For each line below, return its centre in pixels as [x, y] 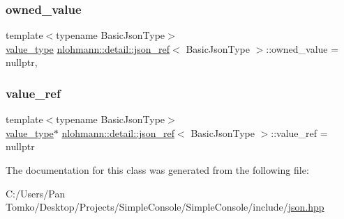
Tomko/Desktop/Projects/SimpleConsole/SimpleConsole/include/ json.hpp [165, 207]
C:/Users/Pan [36, 193]
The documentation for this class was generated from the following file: [157, 170]
